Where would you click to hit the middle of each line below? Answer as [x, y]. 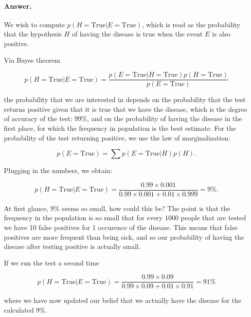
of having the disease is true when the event [137, 34]
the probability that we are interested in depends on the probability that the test [125, 99]
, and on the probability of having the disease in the [164, 118]
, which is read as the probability [191, 24]
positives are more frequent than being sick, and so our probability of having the [124, 237]
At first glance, [26, 208]
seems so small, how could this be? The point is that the [146, 208]
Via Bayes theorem [32, 60]
